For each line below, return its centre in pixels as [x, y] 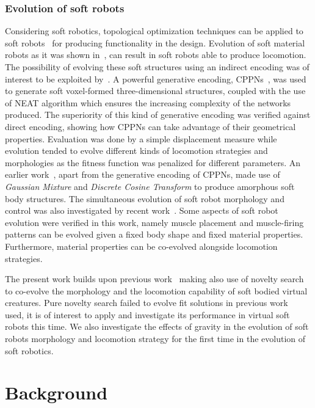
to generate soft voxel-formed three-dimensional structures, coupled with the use [155, 91]
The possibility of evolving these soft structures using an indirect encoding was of [157, 67]
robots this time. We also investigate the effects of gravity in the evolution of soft [157, 326]
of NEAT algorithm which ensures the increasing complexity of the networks [148, 102]
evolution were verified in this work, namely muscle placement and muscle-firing [154, 222]
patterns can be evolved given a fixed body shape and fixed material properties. [154, 234]
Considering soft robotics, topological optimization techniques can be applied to [154, 31]
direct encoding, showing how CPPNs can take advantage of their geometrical [150, 126]
